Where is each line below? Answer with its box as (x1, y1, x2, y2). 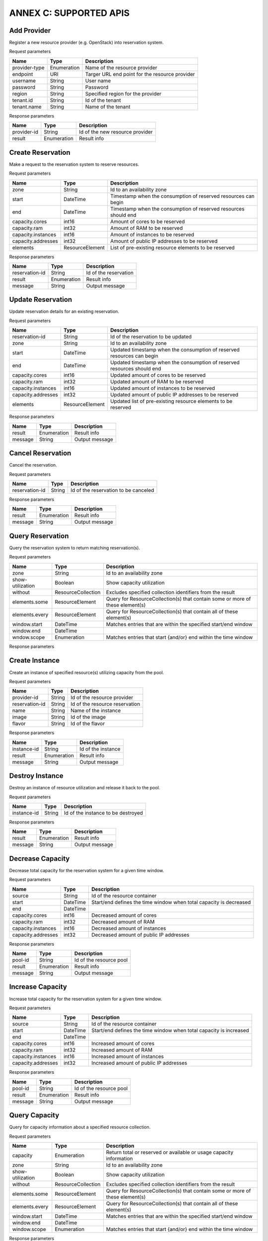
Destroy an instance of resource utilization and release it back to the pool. (9, 785, 160, 791)
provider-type (12, 64, 45, 71)
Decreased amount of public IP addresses (91, 931, 190, 938)
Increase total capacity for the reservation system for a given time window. (9, 996, 162, 1002)
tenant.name (12, 103, 42, 110)
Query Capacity (9, 1111, 60, 1119)
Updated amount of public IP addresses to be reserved (110, 391, 239, 398)
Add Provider (9, 26, 51, 35)
